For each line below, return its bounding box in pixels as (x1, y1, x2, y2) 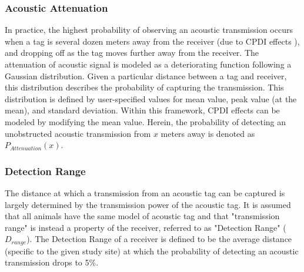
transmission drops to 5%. (5, 256, 99, 268)
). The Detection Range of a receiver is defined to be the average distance (26, 233, 292, 245)
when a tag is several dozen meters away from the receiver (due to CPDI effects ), (5, 35, 300, 47)
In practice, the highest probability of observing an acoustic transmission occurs (5, 23, 293, 36)
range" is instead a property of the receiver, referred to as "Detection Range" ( (5, 221, 286, 233)
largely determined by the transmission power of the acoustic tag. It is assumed (5, 198, 291, 210)
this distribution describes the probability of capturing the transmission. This (5, 81, 284, 93)
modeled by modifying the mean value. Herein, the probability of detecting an (5, 115, 286, 127)
